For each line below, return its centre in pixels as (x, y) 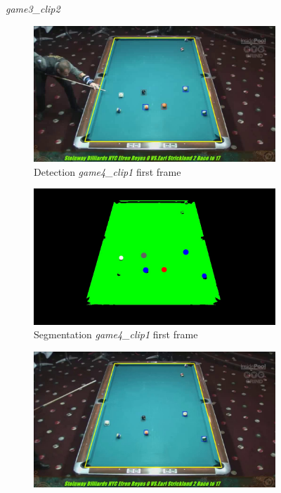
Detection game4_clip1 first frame (107, 171)
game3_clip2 (33, 8)
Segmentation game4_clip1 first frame (116, 334)
